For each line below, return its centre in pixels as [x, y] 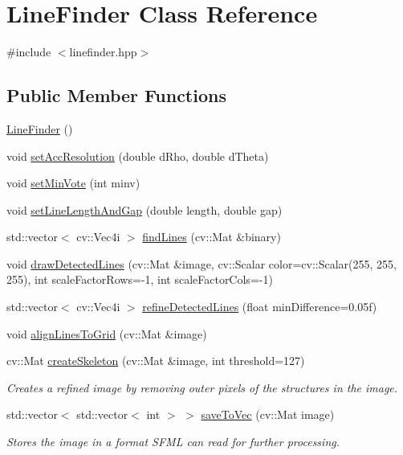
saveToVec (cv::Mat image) [268, 414]
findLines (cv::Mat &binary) [212, 237]
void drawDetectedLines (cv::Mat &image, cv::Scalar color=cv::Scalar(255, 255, [201, 263]
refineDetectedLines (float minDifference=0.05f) [260, 307]
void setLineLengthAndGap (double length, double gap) [145, 209]
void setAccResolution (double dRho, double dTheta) [138, 156]
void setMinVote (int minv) [73, 183]
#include [29, 52]
